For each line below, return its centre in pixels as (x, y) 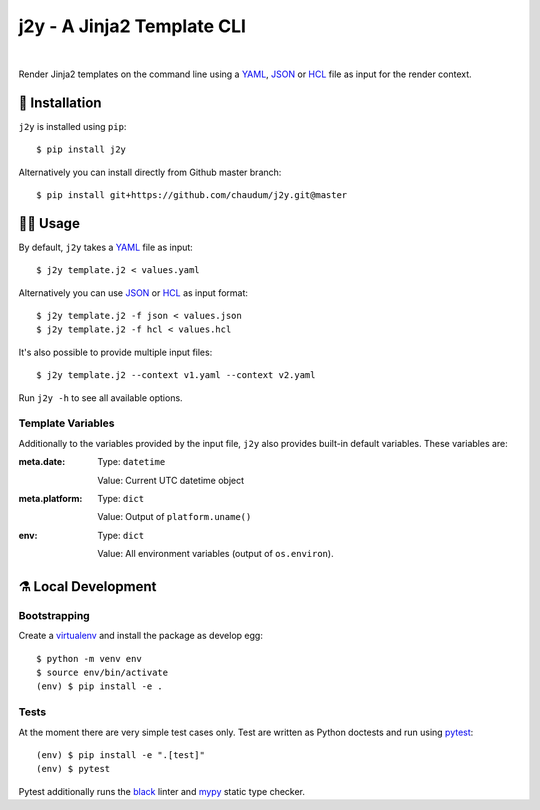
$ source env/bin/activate (102, 673)
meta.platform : (50, 498)
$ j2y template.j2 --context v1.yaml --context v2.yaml (176, 375)
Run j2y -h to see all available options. (101, 397)
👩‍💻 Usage (49, 223)
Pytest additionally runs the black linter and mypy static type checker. (161, 791)
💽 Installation (60, 102)
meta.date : (42, 462)
